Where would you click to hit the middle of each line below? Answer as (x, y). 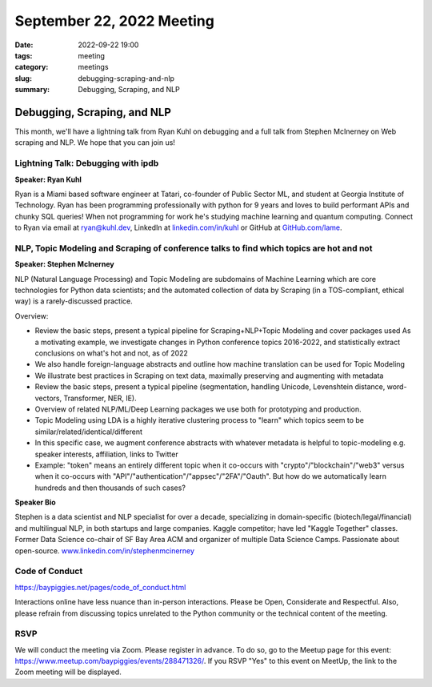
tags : (24, 55)
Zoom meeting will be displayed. (68, 672)
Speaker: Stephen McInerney (65, 264)
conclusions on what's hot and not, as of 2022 (111, 353)
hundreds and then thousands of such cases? (110, 488)
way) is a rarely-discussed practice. (74, 301)
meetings (93, 67)
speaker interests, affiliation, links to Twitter (107, 454)
